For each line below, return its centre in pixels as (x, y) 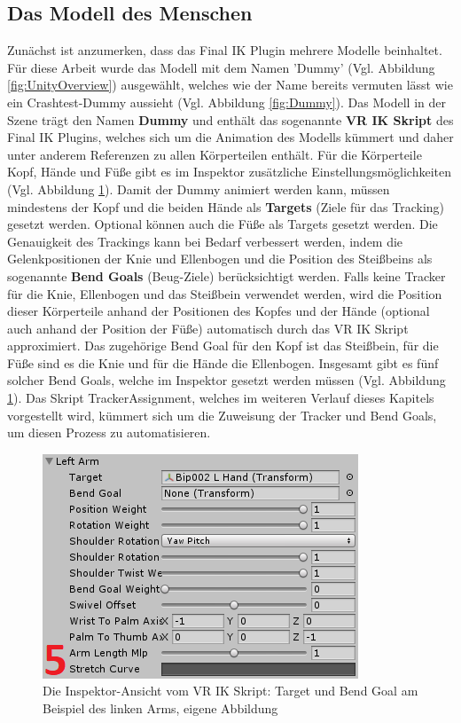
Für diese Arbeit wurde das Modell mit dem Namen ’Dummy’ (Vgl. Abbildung (221, 67)
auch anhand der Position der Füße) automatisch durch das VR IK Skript (208, 328)
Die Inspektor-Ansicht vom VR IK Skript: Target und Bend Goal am (230, 691)
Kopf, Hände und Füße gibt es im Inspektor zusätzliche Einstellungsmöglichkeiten (230, 172)
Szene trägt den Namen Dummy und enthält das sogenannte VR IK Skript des (230, 119)
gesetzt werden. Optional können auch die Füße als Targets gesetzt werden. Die (223, 224)
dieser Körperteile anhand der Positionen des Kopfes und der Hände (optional (219, 311)
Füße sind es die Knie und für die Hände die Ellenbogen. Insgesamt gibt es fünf (223, 362)
